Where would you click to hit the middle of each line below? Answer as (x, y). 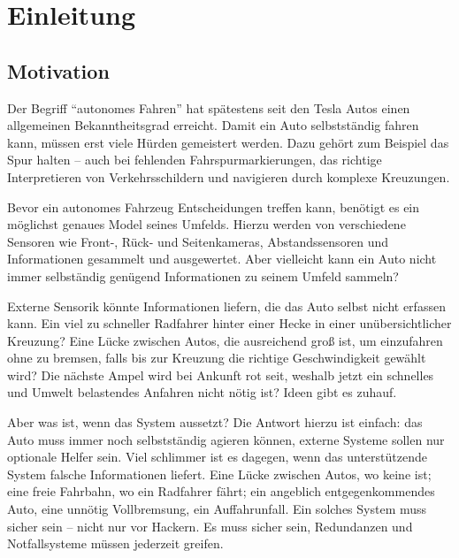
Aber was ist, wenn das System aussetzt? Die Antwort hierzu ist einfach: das (215, 422)
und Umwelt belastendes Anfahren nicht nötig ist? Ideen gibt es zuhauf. (202, 392)
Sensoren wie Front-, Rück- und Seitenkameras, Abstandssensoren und (198, 241)
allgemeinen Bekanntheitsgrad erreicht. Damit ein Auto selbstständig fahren (213, 125)
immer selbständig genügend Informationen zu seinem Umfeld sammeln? (203, 275)
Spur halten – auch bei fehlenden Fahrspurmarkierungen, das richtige (195, 160)
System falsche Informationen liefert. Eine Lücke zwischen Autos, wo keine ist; (219, 474)
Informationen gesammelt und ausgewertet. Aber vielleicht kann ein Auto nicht (222, 259)
